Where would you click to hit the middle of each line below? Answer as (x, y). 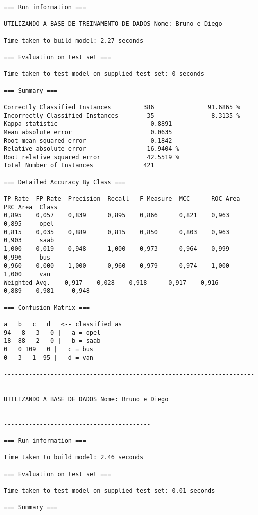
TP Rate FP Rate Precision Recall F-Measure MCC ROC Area (122, 199)
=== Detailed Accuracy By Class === (65, 182)
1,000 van (27, 274)
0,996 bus (27, 257)
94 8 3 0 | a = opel (52, 332)
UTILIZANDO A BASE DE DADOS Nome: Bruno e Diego (86, 399)
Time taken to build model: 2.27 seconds (74, 40)
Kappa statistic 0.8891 (88, 124)
